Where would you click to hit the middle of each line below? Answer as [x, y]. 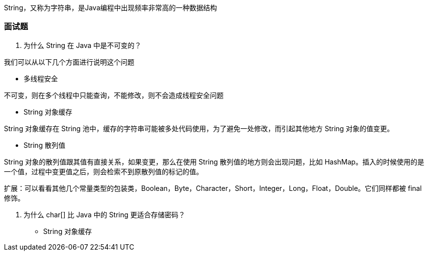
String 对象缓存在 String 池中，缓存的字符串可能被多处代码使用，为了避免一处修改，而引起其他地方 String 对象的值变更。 [199, 128]
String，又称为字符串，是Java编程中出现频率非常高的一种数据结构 [111, 8]
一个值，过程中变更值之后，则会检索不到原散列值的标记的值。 [103, 171]
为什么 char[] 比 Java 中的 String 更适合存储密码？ [104, 214]
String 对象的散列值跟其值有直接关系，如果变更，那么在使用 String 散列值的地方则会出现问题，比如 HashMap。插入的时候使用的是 [214, 162]
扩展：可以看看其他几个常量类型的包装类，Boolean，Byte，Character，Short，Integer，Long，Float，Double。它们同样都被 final [213, 188]
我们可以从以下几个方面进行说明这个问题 [69, 62]
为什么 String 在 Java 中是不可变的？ [83, 45]
